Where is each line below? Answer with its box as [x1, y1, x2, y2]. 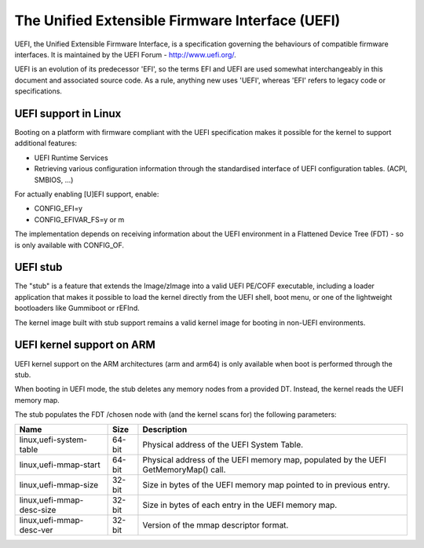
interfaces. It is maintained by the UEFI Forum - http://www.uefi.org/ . [14, 49, 237, 59]
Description [142, 424, 188, 435]
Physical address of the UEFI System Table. [142, 440, 304, 451]
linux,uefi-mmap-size [19, 480, 99, 491]
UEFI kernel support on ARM [14, 338, 156, 352]
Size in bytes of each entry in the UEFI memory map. [142, 499, 338, 510]
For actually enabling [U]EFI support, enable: [14, 189, 159, 199]
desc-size [19, 505, 57, 516]
